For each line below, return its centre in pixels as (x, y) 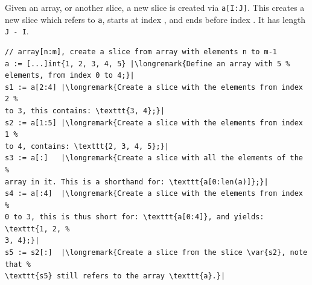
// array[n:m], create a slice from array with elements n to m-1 (141, 52)
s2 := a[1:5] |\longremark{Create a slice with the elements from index (154, 123)
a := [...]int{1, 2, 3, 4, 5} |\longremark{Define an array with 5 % (148, 64)
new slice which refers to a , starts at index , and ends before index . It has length (155, 19)
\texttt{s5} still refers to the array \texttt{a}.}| (115, 276)
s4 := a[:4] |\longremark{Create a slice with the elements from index (154, 194)
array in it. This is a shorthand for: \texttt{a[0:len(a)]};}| (137, 182)
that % (18, 264)
